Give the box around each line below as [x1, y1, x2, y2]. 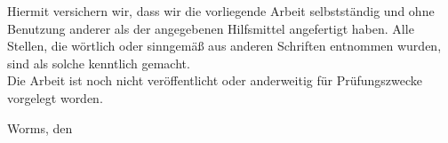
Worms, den [7, 118, 73, 137]
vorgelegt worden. [7, 88, 103, 107]
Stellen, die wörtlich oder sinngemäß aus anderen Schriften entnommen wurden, [7, 36, 442, 55]
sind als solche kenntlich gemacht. [7, 53, 190, 72]
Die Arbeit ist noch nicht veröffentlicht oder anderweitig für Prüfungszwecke [7, 71, 423, 90]
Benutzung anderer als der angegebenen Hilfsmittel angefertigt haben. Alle [7, 19, 414, 37]
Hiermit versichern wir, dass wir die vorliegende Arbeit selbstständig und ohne [7, 2, 435, 20]
